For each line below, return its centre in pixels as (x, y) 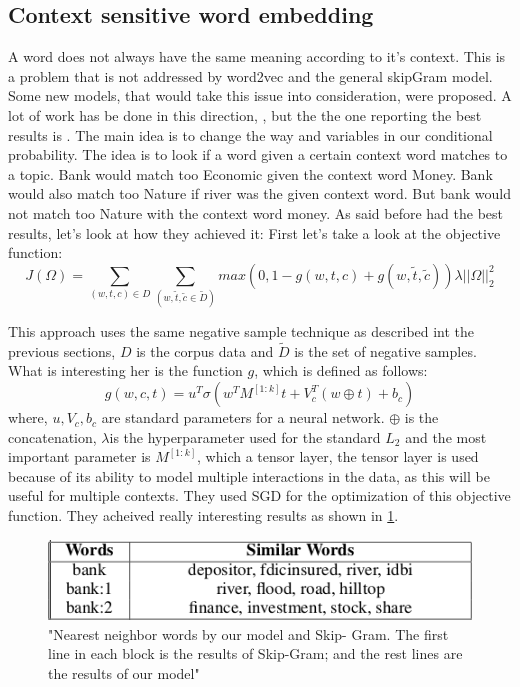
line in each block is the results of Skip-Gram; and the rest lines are (255, 653)
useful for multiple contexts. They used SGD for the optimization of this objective (259, 495)
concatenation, (52, 436)
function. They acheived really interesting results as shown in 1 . (203, 515)
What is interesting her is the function (125, 370)
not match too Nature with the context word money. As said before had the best (256, 212)
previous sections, (62, 350)
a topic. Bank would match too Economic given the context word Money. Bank (250, 173)
